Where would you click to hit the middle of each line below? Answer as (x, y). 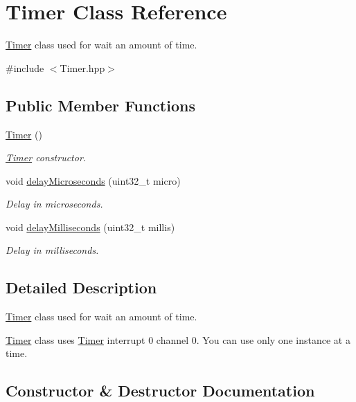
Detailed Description (81, 287)
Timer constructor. (46, 157)
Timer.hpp (82, 67)
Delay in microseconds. (54, 204)
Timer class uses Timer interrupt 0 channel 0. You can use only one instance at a (178, 339)
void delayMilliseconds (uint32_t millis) (90, 227)
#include (25, 67)
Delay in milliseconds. (52, 250)
